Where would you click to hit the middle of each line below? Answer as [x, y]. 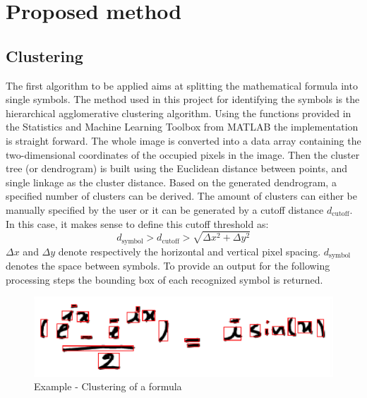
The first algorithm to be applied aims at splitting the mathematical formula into [182, 85]
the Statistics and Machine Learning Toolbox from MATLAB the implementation [182, 127]
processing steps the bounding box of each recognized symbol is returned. [164, 279]
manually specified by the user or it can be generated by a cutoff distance [165, 209]
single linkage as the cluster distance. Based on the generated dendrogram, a [171, 182]
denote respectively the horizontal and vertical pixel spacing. [189, 251]
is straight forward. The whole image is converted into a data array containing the [183, 140]
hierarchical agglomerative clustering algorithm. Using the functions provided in [179, 113]
